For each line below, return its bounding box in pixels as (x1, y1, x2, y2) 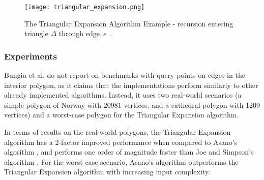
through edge (58, 28, 100, 39)
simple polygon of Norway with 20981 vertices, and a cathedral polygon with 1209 (4, 99, 260, 110)
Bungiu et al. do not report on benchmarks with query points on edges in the (4, 70, 245, 80)
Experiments (4, 49, 57, 62)
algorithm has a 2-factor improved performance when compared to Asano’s (4, 136, 238, 147)
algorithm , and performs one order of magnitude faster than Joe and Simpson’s (4, 146, 254, 157)
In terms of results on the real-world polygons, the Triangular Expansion (4, 127, 231, 137)
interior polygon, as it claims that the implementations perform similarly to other (4, 79, 258, 90)
